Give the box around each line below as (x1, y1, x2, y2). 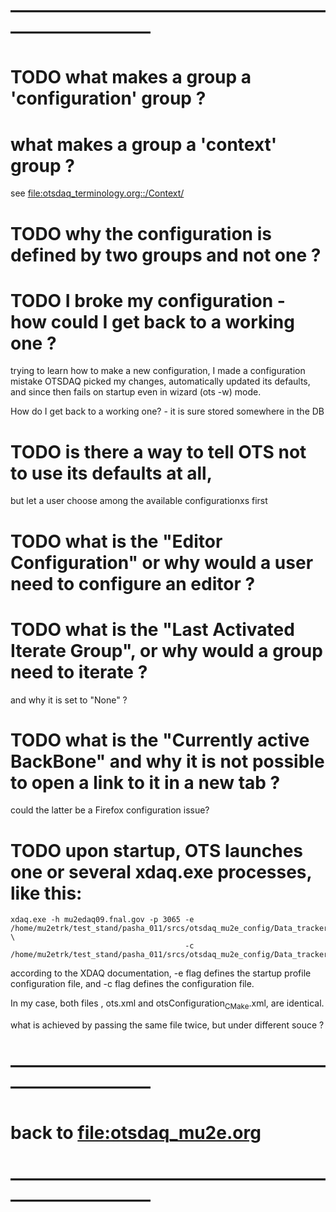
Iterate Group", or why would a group (10, 639, 323, 662)
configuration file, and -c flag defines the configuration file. (10, 978, 255, 990)
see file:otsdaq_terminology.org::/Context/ (10, 187, 185, 199)
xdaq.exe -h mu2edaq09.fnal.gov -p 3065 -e (10, 915, 195, 925)
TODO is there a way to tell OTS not (10, 440, 307, 463)
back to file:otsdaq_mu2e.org (10, 1121, 262, 1144)
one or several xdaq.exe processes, (10, 860, 313, 883)
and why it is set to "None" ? (10, 694, 128, 706)
